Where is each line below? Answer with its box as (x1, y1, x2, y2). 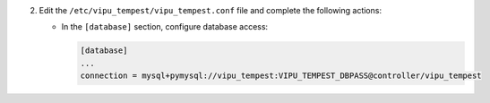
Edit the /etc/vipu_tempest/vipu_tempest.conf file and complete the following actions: (39, 5, 383, 15)
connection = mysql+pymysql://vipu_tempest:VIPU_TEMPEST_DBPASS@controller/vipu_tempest (80, 71, 483, 81)
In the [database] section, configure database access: (61, 21, 269, 32)
